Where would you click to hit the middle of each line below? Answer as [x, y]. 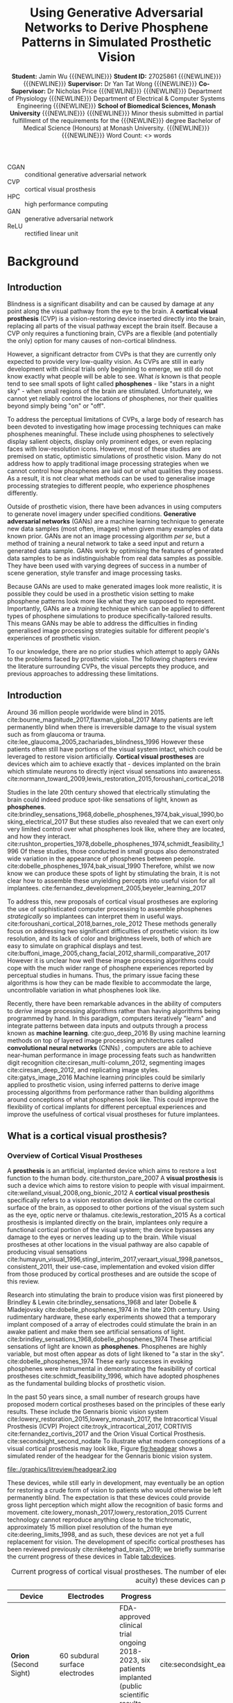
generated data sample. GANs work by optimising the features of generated [115, 551]
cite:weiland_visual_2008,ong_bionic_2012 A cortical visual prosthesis [109, 1193]
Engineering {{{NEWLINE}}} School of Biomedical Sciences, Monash [116, 106]
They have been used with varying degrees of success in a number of [107, 565]
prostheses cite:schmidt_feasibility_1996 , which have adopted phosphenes [113, 1376]
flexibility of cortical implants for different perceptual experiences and [107, 1106]
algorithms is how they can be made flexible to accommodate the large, [109, 982]
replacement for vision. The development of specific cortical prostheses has [116, 1542]
